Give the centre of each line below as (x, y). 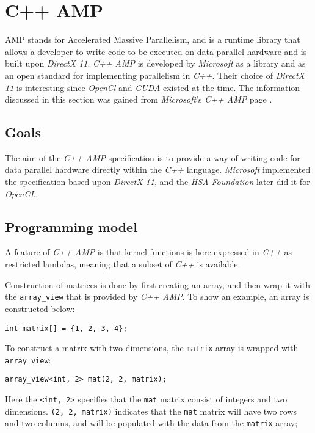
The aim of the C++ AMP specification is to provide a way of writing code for (153, 157)
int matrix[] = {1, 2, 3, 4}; (66, 328)
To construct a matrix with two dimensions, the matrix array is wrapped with (152, 348)
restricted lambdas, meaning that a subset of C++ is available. (123, 264)
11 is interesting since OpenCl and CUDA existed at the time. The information (153, 87)
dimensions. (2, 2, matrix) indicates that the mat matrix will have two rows (151, 411)
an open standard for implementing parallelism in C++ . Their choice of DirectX (155, 75)
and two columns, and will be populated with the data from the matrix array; (151, 423)
